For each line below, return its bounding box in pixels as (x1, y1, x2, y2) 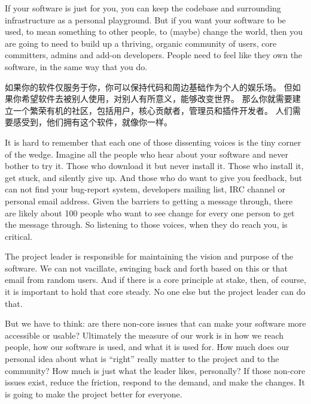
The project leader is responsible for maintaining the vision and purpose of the (5, 250, 294, 263)
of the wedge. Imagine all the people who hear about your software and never (5, 147, 288, 160)
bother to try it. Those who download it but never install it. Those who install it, (5, 159, 304, 172)
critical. (5, 230, 32, 242)
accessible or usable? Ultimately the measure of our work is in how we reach (5, 328, 284, 341)
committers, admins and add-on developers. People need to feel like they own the (5, 49, 303, 61)
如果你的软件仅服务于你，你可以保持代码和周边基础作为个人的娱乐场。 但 (5, 80, 292, 93)
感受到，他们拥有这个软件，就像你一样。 (13, 116, 172, 128)
